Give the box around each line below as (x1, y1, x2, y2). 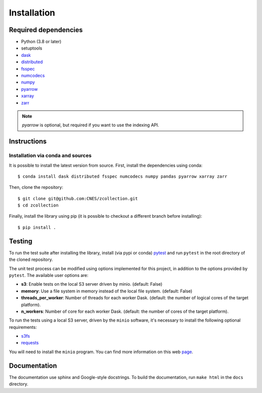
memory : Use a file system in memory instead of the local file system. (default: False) (21, 288, 193, 294)
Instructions (9, 137, 47, 146)
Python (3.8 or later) (21, 39, 62, 45)
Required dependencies (9, 26, 83, 34)
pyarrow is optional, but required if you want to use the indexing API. (22, 122, 160, 128)
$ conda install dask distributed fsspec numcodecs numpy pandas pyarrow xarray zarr (17, 173, 228, 179)
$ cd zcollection (17, 203, 59, 208)
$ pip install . (17, 224, 56, 230)
